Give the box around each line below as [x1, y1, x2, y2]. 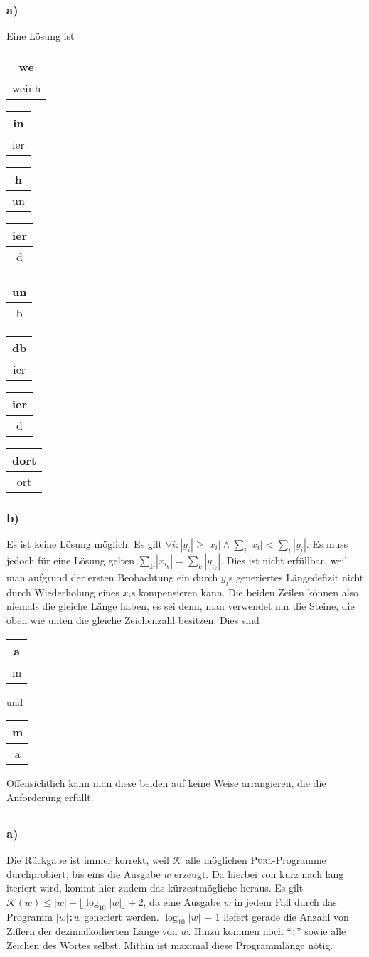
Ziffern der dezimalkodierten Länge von [6, 924, 178, 939]
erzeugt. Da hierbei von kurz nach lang [173, 866, 344, 881]
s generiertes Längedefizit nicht [228, 570, 364, 585]
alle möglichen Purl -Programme [186, 852, 326, 867]
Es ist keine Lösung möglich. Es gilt [6, 536, 163, 551]
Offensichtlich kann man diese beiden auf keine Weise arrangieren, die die [6, 776, 326, 791]
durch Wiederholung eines [6, 584, 119, 599]
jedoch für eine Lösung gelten [6, 553, 134, 568]
